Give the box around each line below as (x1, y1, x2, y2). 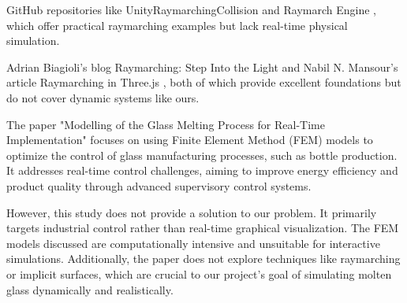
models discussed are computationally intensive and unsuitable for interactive (6, 235, 380, 251)
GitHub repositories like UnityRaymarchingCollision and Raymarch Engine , (6, 2, 376, 17)
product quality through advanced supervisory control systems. (6, 177, 312, 194)
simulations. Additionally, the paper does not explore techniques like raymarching (6, 250, 401, 267)
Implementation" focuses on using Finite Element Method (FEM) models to (6, 131, 373, 148)
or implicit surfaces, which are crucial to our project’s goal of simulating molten (6, 265, 392, 282)
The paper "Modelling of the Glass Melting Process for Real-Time (6, 116, 325, 132)
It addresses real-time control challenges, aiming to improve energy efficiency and (6, 162, 398, 179)
